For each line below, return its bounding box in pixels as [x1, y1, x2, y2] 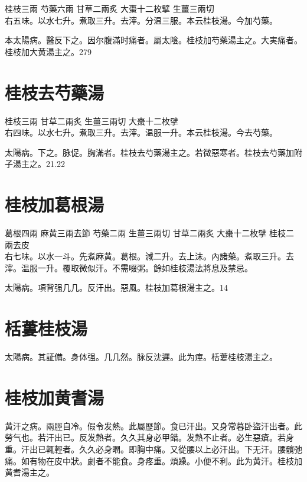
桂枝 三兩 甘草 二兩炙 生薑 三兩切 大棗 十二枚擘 [5, 114, 179, 127]
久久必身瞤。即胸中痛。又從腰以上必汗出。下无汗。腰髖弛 [79, 443, 302, 455]
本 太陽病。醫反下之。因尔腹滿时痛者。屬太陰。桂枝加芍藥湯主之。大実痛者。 [5, 34, 302, 46]
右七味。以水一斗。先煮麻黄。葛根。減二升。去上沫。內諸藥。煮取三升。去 [5, 250, 294, 262]
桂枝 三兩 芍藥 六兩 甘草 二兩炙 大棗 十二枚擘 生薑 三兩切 [5, 2, 214, 14]
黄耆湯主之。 [5, 466, 54, 478]
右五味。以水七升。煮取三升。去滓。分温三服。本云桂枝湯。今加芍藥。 [5, 14, 277, 26]
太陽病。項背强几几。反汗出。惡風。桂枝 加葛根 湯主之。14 [5, 281, 228, 294]
